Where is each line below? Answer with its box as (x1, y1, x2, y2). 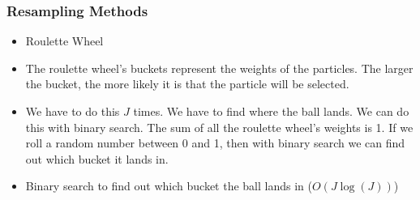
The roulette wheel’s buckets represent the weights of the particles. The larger (25, 59, 414, 76)
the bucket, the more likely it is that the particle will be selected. (25, 75, 349, 92)
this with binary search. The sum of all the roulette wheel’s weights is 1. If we (25, 118, 414, 135)
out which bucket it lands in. (25, 150, 169, 167)
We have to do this (25, 103, 120, 119)
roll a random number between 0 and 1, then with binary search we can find (25, 134, 405, 151)
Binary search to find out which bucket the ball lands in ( (25, 177, 312, 194)
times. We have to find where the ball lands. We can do (133, 103, 409, 119)
